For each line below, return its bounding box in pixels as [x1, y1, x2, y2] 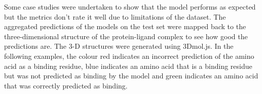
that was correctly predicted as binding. [4, 80, 128, 90]
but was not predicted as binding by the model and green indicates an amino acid [4, 70, 258, 81]
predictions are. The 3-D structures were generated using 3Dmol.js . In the [4, 41, 234, 51]
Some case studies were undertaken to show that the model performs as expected [4, 2, 256, 12]
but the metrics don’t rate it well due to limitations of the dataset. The [4, 11, 226, 22]
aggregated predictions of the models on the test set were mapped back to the [4, 21, 246, 32]
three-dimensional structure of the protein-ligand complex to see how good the [4, 31, 248, 41]
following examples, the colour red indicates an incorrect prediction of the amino [4, 50, 254, 61]
